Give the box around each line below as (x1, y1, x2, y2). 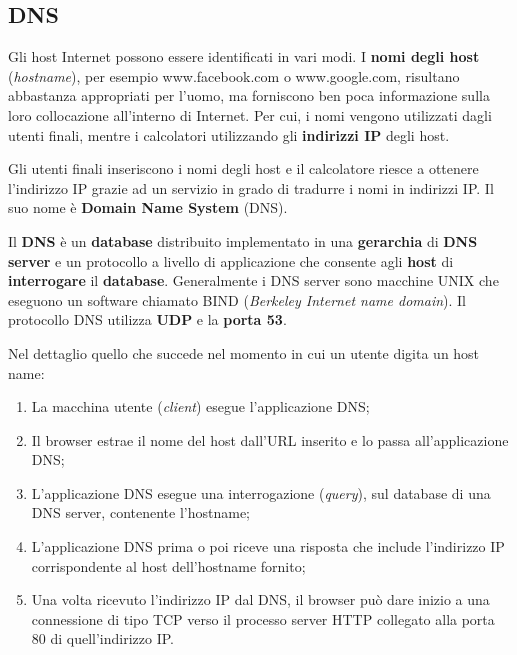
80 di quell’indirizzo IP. (31, 628, 175, 649)
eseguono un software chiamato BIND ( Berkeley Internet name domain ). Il (8, 289, 467, 310)
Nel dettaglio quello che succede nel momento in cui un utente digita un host (8, 342, 480, 363)
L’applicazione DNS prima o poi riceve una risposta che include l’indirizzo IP (31, 536, 505, 557)
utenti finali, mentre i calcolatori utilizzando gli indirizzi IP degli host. (8, 124, 450, 145)
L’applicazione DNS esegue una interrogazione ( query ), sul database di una (31, 482, 491, 503)
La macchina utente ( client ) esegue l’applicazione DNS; (31, 396, 370, 417)
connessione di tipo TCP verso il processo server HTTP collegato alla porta (31, 608, 495, 629)
